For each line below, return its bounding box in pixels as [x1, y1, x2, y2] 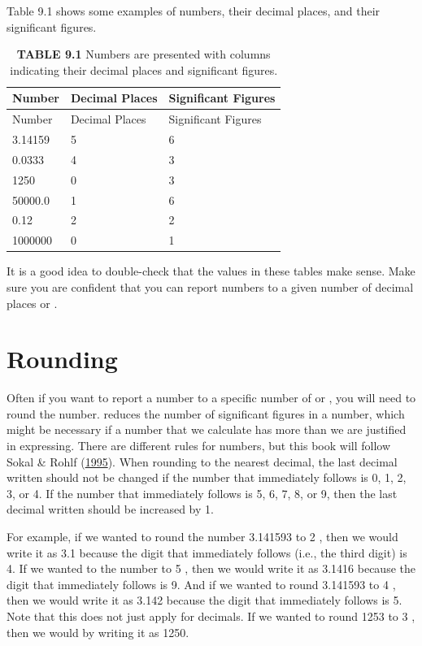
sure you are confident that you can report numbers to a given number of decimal [7, 278, 414, 295]
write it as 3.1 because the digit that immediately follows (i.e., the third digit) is [7, 544, 407, 561]
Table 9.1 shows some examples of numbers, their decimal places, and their [7, 2, 381, 19]
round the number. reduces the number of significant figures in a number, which [7, 405, 405, 422]
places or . [7, 294, 58, 311]
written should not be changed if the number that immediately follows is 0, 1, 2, [7, 469, 407, 486]
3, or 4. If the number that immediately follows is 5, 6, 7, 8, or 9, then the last [7, 484, 398, 501]
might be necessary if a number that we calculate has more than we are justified [7, 421, 407, 438]
